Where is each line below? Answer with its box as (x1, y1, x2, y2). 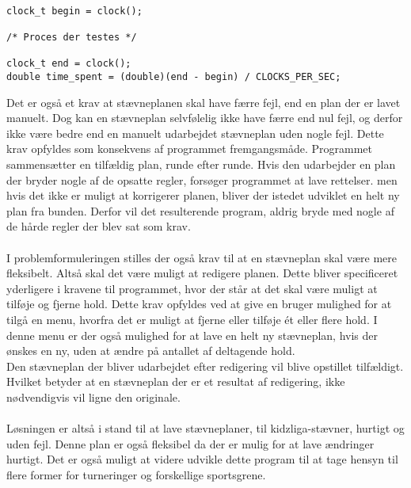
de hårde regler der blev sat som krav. (6, 218, 191, 234)
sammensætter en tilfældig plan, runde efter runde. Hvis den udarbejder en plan (6, 155, 396, 172)
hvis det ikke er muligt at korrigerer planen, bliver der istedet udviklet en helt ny (6, 187, 400, 204)
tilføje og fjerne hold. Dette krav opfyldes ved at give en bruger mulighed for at (6, 295, 392, 312)
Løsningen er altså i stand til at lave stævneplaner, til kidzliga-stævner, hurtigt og (6, 420, 405, 437)
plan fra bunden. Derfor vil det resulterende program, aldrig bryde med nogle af (6, 202, 394, 219)
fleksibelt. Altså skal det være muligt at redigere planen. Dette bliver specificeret (6, 265, 398, 281)
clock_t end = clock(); (6, 58, 131, 70)
